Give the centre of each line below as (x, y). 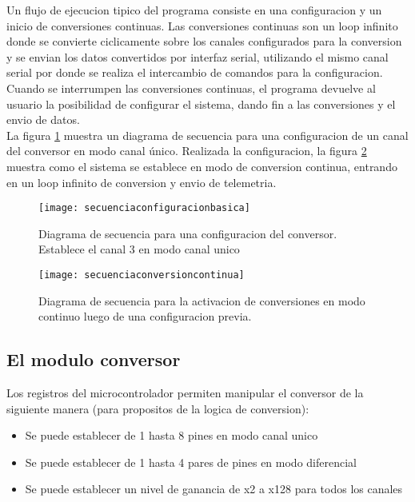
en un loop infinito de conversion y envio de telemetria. (142, 182)
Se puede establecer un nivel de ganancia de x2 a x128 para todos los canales (214, 489)
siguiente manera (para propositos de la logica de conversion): (158, 408)
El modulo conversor (94, 359)
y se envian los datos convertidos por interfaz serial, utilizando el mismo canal (198, 56)
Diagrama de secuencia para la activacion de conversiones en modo (202, 300)
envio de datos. (43, 120)
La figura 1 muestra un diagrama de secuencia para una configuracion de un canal (207, 135)
